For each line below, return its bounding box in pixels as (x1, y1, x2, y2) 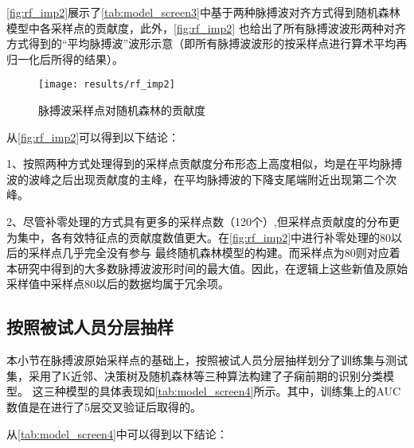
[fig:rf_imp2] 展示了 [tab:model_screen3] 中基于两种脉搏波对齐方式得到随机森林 (6, 4, 400, 20)
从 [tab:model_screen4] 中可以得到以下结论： (6, 425, 228, 442)
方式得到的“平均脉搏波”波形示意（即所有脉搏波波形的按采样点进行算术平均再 (6, 35, 408, 52)
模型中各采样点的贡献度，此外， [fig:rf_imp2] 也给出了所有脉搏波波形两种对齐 (6, 19, 406, 36)
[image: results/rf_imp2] (38, 79, 175, 91)
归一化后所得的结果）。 (6, 50, 123, 67)
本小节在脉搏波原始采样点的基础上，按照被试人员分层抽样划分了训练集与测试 (6, 352, 408, 368)
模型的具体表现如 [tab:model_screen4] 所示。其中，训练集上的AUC (65, 383, 401, 399)
